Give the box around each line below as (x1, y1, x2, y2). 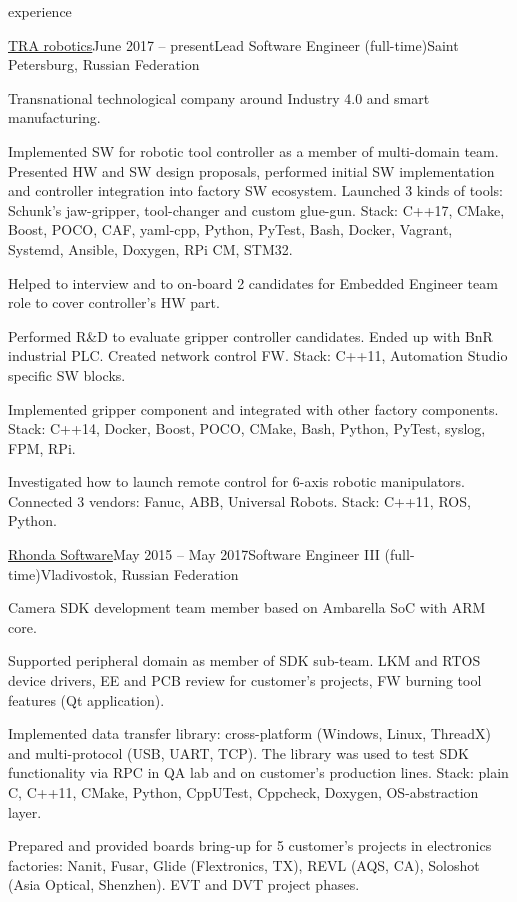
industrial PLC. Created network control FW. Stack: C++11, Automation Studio (8, 345, 508, 366)
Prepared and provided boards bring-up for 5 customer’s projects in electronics (8, 835, 492, 856)
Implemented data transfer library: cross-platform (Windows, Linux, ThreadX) (8, 723, 492, 744)
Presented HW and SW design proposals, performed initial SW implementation (8, 160, 495, 181)
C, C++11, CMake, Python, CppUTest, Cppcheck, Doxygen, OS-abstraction (8, 782, 479, 802)
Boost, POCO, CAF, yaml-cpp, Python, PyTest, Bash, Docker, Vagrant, (8, 219, 453, 240)
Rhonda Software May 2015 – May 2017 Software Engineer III (8, 544, 380, 565)
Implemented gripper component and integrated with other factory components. (8, 398, 499, 419)
